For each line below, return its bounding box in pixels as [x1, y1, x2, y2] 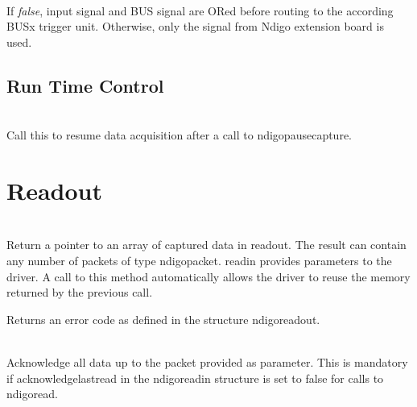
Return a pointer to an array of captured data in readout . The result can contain [6, 236, 407, 253]
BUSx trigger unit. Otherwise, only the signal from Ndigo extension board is [6, 18, 384, 35]
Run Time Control [6, 73, 164, 98]
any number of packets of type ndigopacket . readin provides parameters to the [6, 252, 392, 269]
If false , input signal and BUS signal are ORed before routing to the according [6, 2, 394, 19]
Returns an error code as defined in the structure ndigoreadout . [6, 310, 320, 327]
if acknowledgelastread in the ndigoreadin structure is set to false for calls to [6, 369, 384, 386]
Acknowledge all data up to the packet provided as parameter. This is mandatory [6, 354, 408, 371]
